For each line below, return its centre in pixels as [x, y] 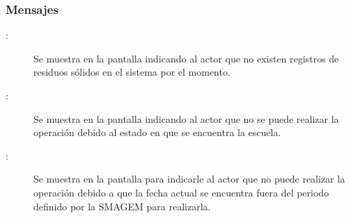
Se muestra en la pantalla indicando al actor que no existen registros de [186, 58]
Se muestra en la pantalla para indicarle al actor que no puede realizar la [189, 179]
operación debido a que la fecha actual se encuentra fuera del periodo [181, 192]
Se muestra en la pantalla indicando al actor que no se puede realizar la [186, 118]
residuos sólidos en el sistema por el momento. [132, 72]
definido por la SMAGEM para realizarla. [122, 206]
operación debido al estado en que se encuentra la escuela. [157, 132]
